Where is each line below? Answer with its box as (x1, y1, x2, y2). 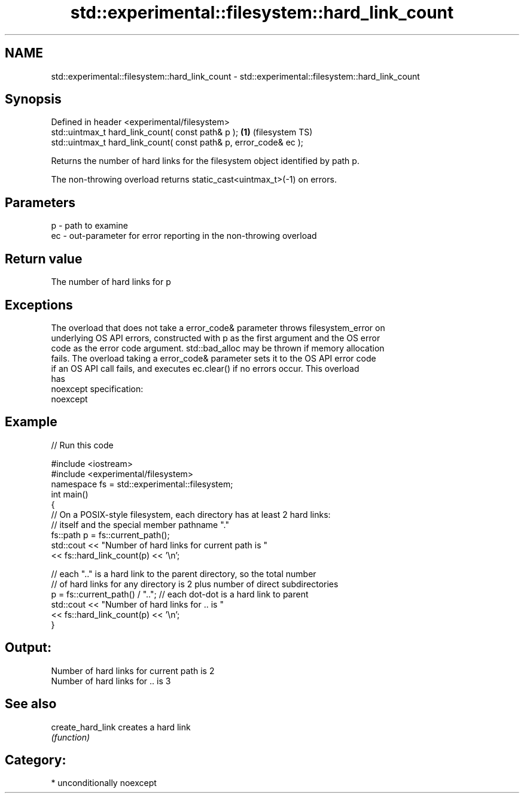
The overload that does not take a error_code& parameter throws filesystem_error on (51, 322, 385, 333)
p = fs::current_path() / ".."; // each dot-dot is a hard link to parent (51, 588, 309, 599)
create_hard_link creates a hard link (51, 721, 191, 732)
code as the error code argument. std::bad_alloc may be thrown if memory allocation (51, 342, 385, 353)
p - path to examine (51, 220, 128, 231)
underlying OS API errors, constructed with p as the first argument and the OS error (51, 332, 380, 343)
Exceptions (5, 297, 73, 312)
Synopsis (5, 92, 62, 107)
